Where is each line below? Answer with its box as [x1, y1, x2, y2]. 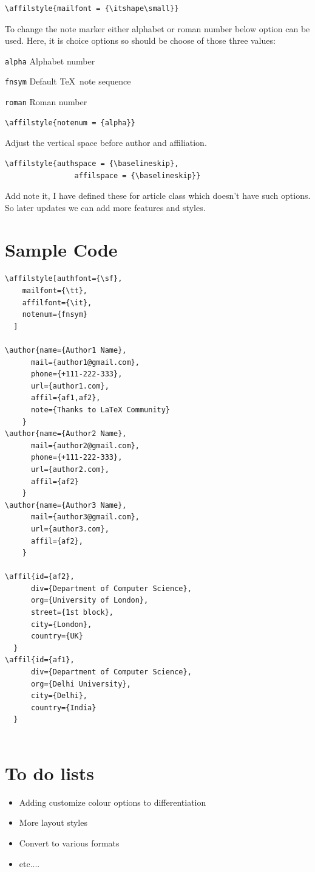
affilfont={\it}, [22, 298, 92, 307]
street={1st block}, [30, 608, 113, 617]
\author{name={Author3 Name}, [5, 500, 127, 510]
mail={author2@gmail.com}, [30, 441, 140, 450]
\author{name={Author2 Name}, [5, 429, 127, 438]
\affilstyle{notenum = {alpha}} [5, 118, 135, 127]
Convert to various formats [19, 836, 120, 849]
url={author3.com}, [30, 524, 109, 533]
